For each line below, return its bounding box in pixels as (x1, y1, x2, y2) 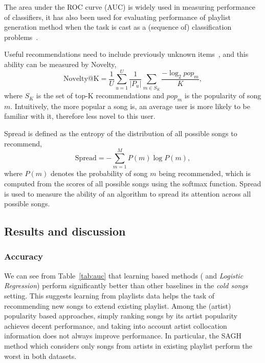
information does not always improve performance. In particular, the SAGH (4, 330, 242, 341)
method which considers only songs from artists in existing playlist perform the (4, 340, 252, 351)
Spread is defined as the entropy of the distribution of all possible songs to (4, 128, 237, 139)
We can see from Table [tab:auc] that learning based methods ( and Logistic (4, 270, 244, 281)
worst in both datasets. (4, 350, 77, 361)
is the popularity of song (184, 90, 261, 101)
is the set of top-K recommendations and (36, 90, 165, 101)
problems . (4, 31, 38, 42)
